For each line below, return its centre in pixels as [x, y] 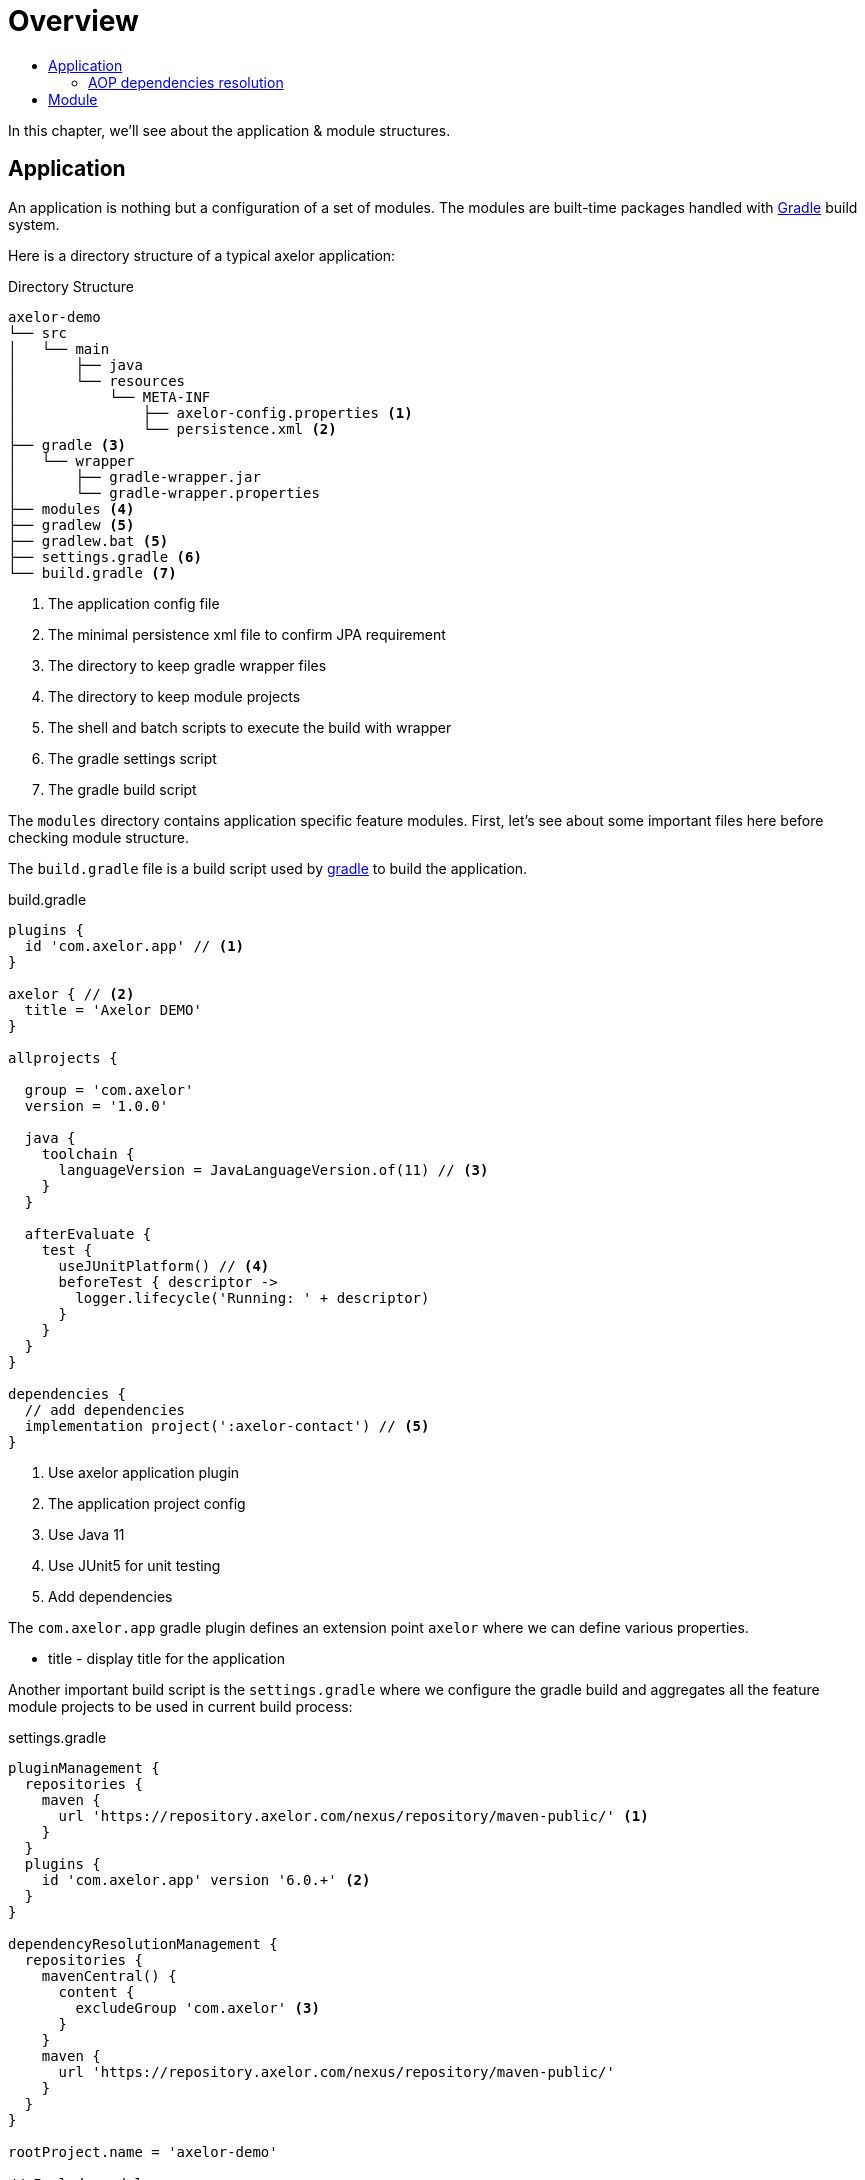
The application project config [147, 1503]
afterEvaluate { [88, 1233]
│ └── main [59, 348]
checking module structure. [98, 837]
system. [34, 224]
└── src [38, 332]
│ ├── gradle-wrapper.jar [134, 476]
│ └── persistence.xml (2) [172, 428]
